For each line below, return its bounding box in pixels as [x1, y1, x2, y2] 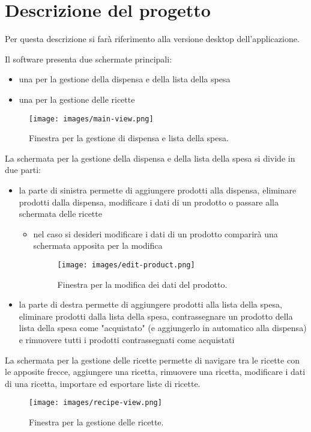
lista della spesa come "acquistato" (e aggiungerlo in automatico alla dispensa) [19, 321, 307, 334]
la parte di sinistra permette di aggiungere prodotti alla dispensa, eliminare [19, 183, 297, 196]
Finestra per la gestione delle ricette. [29, 415, 164, 428]
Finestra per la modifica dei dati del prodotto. [57, 278, 228, 290]
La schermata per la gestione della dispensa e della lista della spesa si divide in [5, 151, 295, 164]
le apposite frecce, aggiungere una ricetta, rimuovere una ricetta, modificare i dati [5, 365, 306, 378]
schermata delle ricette [19, 207, 102, 220]
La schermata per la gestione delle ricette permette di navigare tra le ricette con [5, 353, 300, 366]
